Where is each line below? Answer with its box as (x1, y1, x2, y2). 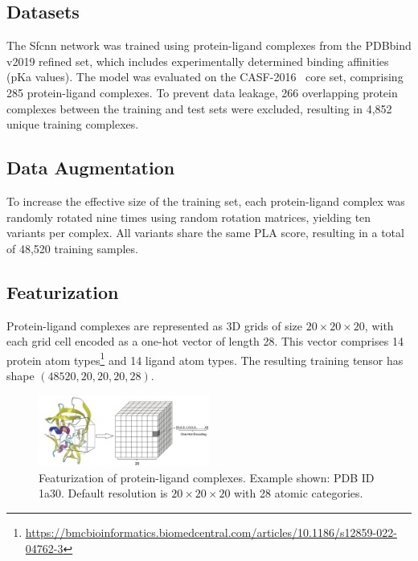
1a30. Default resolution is (39, 485, 168, 502)
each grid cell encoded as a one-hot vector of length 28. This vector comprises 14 (6, 333, 404, 350)
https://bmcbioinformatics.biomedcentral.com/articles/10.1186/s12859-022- (25, 523, 397, 540)
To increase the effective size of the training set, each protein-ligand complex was (6, 192, 405, 209)
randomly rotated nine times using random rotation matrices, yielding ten (6, 208, 371, 225)
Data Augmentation (6, 155, 175, 180)
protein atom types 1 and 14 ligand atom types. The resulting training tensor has (6, 349, 404, 368)
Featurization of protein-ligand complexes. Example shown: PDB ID (39, 469, 375, 485)
